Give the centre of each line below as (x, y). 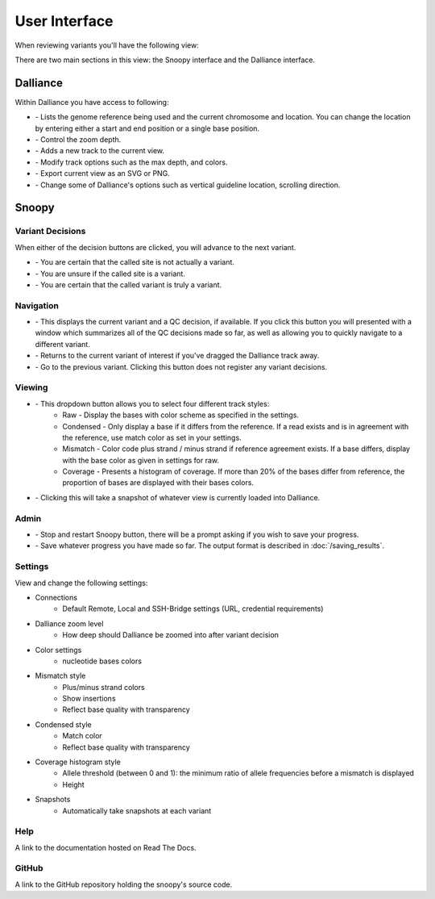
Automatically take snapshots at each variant (137, 810)
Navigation (37, 305)
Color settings (58, 650)
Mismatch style (60, 676)
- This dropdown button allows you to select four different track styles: (152, 404)
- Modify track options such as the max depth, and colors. (132, 162)
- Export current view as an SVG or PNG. (103, 174)
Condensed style (63, 724)
